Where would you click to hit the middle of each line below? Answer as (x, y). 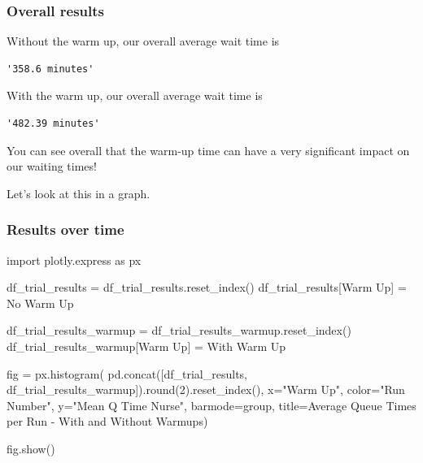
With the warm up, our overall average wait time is (135, 95)
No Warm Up (40, 303)
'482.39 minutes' (53, 123)
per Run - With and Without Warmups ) (107, 421)
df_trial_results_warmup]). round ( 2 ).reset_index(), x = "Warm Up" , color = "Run (206, 389)
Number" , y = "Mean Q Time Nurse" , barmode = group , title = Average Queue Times (211, 405)
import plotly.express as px (74, 260)
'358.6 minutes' (50, 69)
